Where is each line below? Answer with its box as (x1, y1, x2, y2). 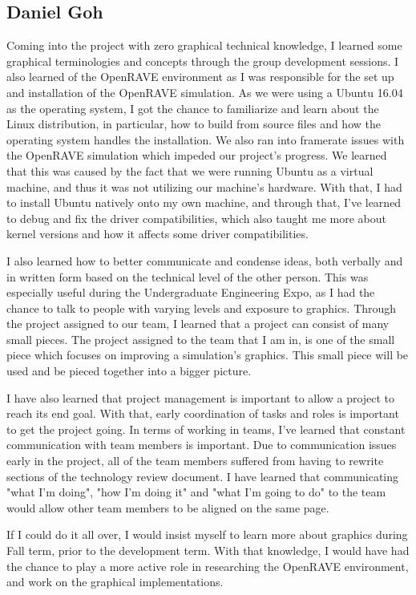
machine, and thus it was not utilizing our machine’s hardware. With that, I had (6, 178, 402, 195)
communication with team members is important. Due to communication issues (6, 436, 397, 453)
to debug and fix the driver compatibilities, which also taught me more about (6, 209, 386, 226)
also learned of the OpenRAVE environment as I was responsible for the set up (6, 68, 394, 85)
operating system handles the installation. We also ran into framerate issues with (6, 131, 405, 148)
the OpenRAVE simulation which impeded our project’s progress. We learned (6, 147, 387, 164)
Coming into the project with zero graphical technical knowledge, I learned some (6, 37, 402, 54)
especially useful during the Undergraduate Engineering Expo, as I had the (6, 284, 375, 301)
